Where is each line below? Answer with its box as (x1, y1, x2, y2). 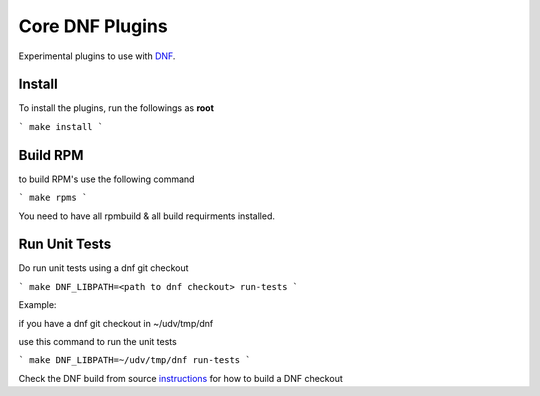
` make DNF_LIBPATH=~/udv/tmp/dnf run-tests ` (18, 355, 251, 366)
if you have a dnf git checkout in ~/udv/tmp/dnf (18, 317, 214, 329)
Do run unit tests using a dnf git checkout (18, 262, 189, 274)
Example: (18, 299, 57, 311)
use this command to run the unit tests (18, 336, 177, 347)
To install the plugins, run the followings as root (18, 102, 215, 114)
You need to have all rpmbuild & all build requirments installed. (18, 210, 275, 222)
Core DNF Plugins (18, 15, 169, 37)
